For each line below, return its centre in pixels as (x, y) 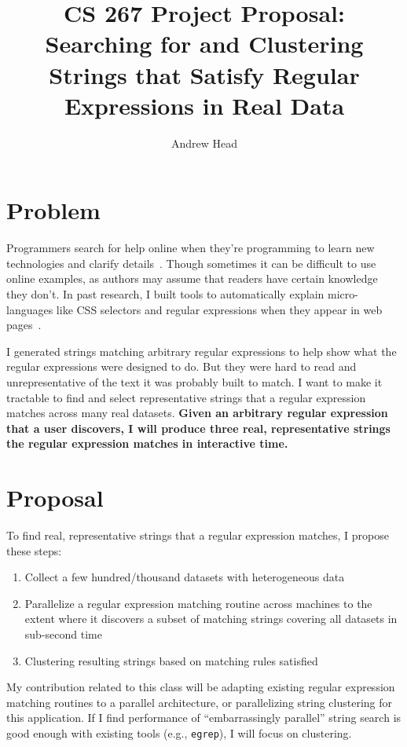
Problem (53, 210)
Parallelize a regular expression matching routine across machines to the (198, 603)
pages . (24, 325)
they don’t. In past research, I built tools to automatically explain (165, 294)
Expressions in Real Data (204, 105)
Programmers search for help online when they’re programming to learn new (191, 248)
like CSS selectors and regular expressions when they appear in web (219, 309)
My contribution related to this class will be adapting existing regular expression (201, 687)
